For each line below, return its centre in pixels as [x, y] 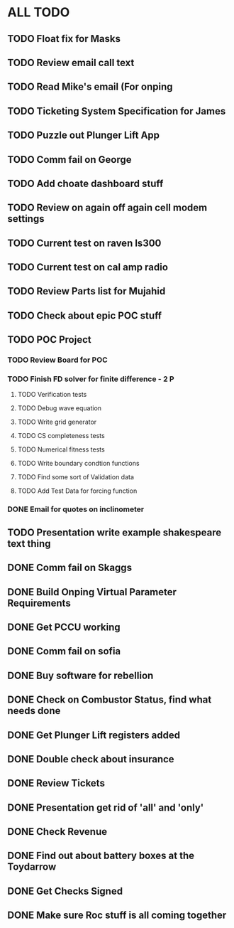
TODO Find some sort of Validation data [76, 477]
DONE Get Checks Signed [65, 891]
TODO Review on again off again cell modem [107, 208]
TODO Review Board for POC [57, 360]
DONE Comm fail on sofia [64, 651]
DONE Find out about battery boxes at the [101, 856]
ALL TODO [39, 12]
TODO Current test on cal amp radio [88, 267]
